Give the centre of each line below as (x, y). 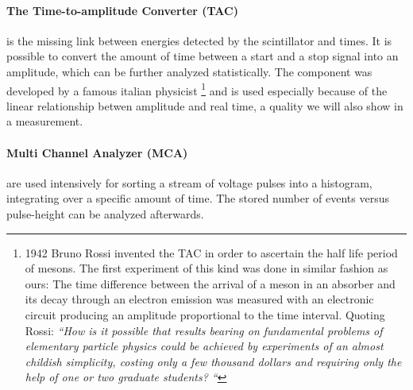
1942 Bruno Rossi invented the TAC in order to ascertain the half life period (211, 252)
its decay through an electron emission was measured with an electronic (199, 299)
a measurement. (45, 121)
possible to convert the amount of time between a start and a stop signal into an (203, 56)
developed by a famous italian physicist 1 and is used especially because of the (197, 89)
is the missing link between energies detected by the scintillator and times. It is (199, 40)
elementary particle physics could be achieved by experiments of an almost (204, 346)
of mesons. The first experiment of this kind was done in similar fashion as (206, 268)
